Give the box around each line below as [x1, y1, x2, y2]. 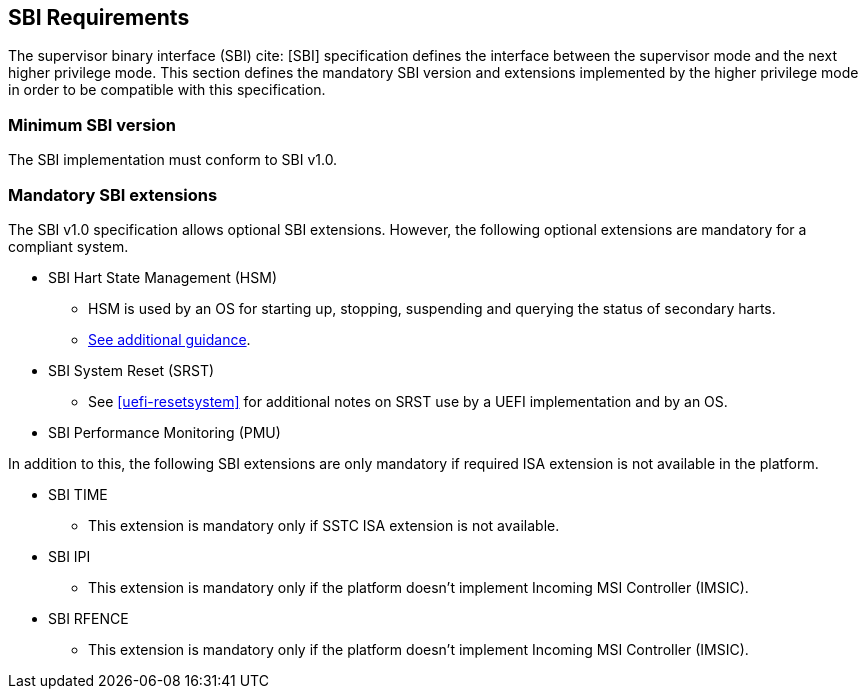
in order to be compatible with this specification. [8, 81, 326, 99]
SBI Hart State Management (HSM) [48, 268, 277, 286]
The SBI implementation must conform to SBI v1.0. [8, 151, 338, 169]
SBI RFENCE [48, 609, 129, 627]
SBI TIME [48, 485, 108, 503]
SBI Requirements [8, 5, 190, 30]
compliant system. [8, 237, 129, 255]
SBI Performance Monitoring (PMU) [48, 423, 281, 441]
